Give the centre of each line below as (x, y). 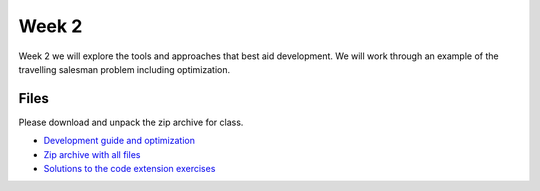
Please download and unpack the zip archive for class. (131, 122)
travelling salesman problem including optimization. (124, 69)
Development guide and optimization (119, 141)
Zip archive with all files (92, 154)
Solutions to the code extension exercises (129, 169)
